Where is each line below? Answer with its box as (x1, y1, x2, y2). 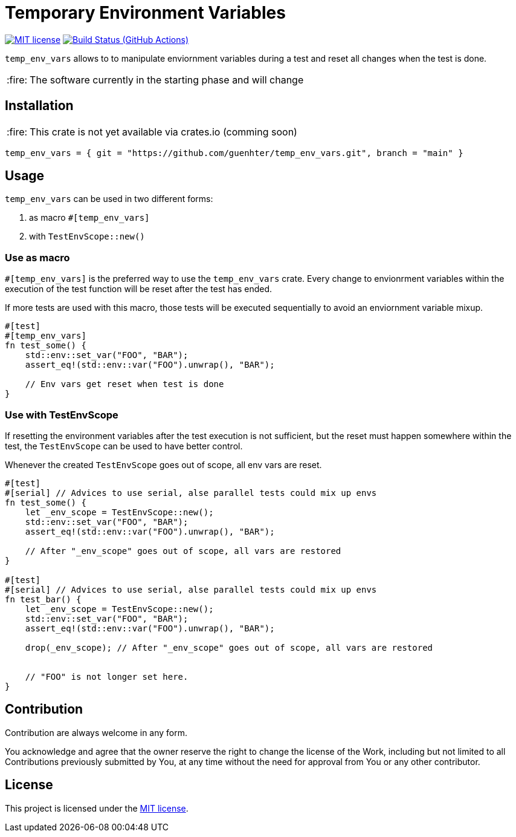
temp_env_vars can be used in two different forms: (5, 194, 213, 204)
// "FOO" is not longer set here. (25, 671, 189, 682)
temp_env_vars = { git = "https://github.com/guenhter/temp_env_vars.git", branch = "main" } (5, 148, 463, 158)
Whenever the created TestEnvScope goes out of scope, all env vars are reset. (5, 459, 322, 470)
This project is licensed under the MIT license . (5, 803, 189, 813)
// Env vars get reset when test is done (25, 379, 224, 389)
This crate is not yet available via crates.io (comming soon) (30, 125, 297, 138)
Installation (5, 98, 74, 114)
